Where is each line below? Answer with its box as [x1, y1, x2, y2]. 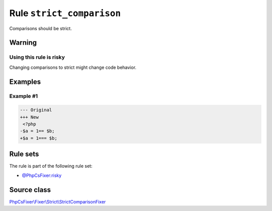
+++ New [20, 114, 39, 120]
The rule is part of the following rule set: [9, 163, 93, 169]
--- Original [20, 107, 52, 113]
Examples [9, 77, 41, 86]
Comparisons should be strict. [9, 25, 72, 31]
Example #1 [9, 93, 38, 100]
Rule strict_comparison [9, 8, 121, 19]
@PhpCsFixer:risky [22, 172, 62, 178]
